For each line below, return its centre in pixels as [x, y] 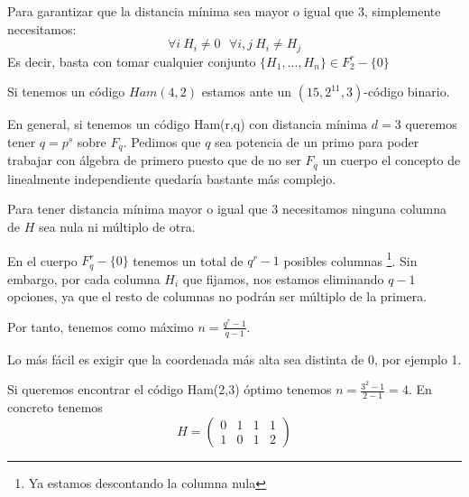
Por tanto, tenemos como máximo [101, 326]
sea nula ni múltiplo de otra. [117, 226]
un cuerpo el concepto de [391, 160]
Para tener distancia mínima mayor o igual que [138, 209]
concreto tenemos [55, 407]
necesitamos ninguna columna [364, 209]
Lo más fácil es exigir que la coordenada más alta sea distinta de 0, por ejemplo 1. [234, 359]
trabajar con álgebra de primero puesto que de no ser [154, 160]
